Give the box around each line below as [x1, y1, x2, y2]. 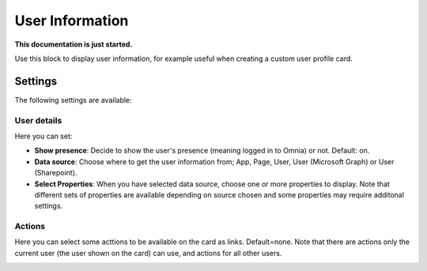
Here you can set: [14, 131, 73, 141]
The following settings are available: [14, 95, 132, 104]
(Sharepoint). [34, 168, 77, 178]
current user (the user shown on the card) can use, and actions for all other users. [14, 248, 282, 258]
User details [14, 115, 62, 126]
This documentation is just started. [14, 40, 133, 49]
